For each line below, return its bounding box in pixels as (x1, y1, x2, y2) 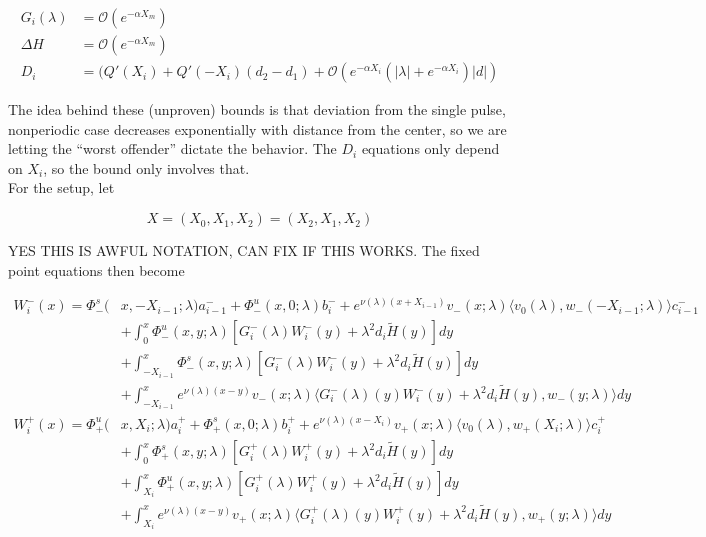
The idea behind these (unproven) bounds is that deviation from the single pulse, (8, 99, 506, 120)
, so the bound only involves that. (43, 157, 250, 178)
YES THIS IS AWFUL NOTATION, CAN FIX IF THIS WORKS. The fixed (8, 240, 480, 261)
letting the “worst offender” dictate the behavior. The (8, 138, 337, 159)
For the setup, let (8, 177, 115, 198)
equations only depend (361, 138, 500, 159)
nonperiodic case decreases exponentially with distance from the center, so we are (8, 118, 507, 139)
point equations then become (8, 259, 185, 280)
